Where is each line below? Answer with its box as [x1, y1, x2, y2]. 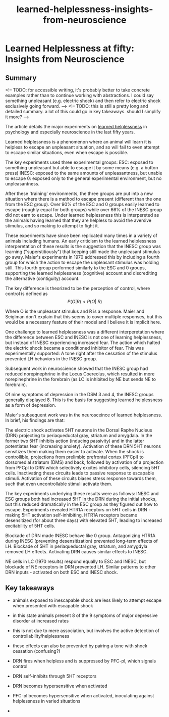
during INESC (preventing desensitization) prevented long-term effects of [5, 538, 158, 544]
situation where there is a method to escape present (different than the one [5, 196, 161, 202]
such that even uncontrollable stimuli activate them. [5, 481, 112, 487]
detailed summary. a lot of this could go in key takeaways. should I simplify [5, 109, 161, 114]
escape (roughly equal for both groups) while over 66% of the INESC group [5, 207, 162, 213]
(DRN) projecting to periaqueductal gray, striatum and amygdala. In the [5, 433, 152, 438]
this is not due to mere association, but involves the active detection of [12, 628, 160, 634]
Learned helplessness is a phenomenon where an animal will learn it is [5, 139, 152, 145]
